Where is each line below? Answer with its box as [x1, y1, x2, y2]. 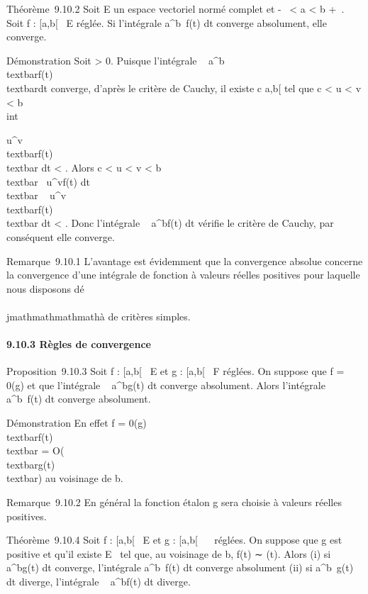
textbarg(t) [6, 456, 55, 471]
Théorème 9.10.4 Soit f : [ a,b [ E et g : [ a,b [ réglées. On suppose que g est [6, 532, 342, 547]
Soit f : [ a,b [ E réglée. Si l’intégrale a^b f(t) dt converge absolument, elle [6, 15, 327, 30]
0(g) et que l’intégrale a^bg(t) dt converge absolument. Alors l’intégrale [6, 377, 325, 392]
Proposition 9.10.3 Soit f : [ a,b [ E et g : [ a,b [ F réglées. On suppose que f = [6, 364, 345, 379]
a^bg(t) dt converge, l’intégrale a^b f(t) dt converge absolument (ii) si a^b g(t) [6, 560, 354, 575]
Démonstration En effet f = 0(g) [6, 415, 147, 430]
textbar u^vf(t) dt [6, 174, 90, 189]
